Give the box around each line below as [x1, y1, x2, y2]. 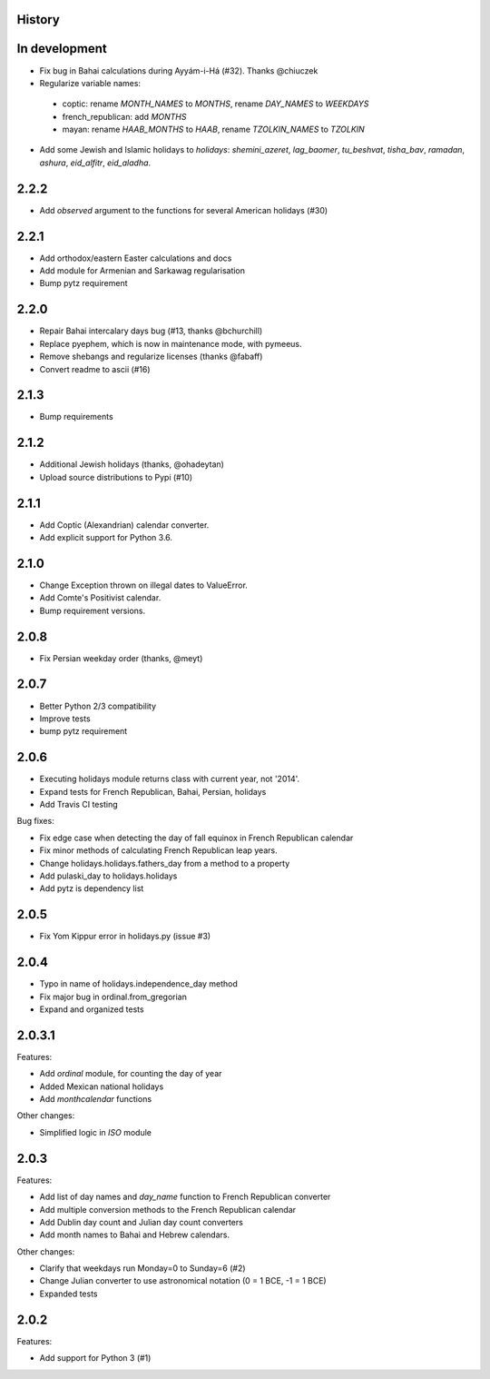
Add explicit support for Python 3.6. [39, 532, 172, 543]
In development [16, 41, 108, 56]
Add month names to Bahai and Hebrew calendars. [39, 1229, 230, 1240]
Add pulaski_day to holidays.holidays [39, 870, 178, 881]
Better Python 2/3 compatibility [39, 700, 157, 711]
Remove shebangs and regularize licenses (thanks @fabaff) [39, 351, 263, 362]
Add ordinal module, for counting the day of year [39, 1068, 222, 1079]
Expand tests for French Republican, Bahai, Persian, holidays [39, 786, 267, 797]
